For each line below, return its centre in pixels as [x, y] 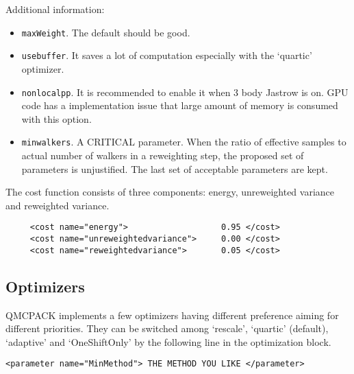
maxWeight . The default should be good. [106, 32]
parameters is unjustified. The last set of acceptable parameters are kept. [175, 168]
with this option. [56, 118]
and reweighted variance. [58, 205]
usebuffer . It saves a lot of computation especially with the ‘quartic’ [167, 55]
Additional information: [55, 9]
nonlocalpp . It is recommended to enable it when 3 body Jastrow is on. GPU [185, 92]
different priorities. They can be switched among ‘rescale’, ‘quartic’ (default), [167, 328]
